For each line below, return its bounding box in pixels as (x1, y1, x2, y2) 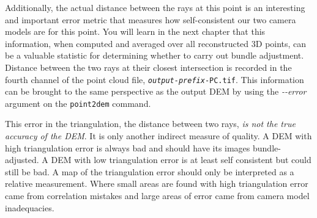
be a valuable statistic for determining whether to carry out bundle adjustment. (5, 49, 304, 62)
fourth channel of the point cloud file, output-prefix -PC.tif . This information (5, 73, 304, 85)
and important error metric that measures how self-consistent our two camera (5, 13, 296, 26)
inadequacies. (5, 201, 54, 214)
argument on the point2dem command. (5, 96, 151, 109)
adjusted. (5, 153, 39, 166)
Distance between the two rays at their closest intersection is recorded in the (5, 60, 292, 73)
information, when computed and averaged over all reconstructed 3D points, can (5, 37, 307, 49)
